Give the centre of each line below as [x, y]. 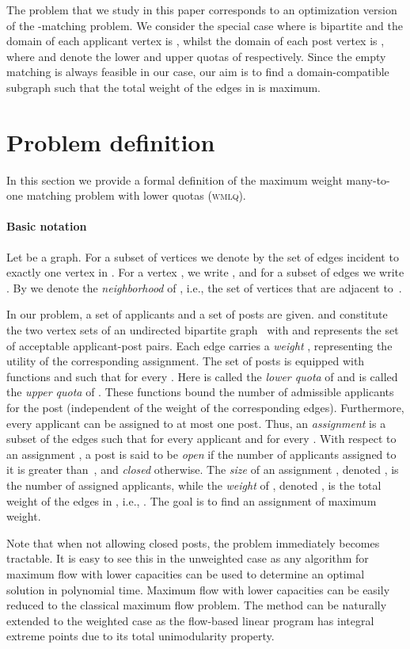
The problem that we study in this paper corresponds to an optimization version [202, 10]
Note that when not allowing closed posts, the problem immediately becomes [193, 542]
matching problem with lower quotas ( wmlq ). [136, 195]
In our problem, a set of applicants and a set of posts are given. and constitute [197, 314]
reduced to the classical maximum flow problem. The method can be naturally [197, 605]
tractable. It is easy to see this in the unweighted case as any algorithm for [188, 558]
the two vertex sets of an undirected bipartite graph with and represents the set [203, 330]
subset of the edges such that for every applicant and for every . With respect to [201, 439]
